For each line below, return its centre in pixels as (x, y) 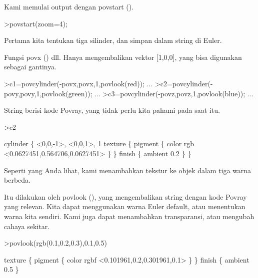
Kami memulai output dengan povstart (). (69, 6)
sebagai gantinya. (30, 67)
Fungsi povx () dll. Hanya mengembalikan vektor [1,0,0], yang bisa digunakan (123, 57)
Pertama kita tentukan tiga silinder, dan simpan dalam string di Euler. (113, 40)
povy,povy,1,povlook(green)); (48, 93)
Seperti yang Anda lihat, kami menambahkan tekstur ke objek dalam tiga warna (128, 170)
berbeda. (17, 180)
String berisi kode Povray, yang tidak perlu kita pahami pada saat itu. (112, 110)
